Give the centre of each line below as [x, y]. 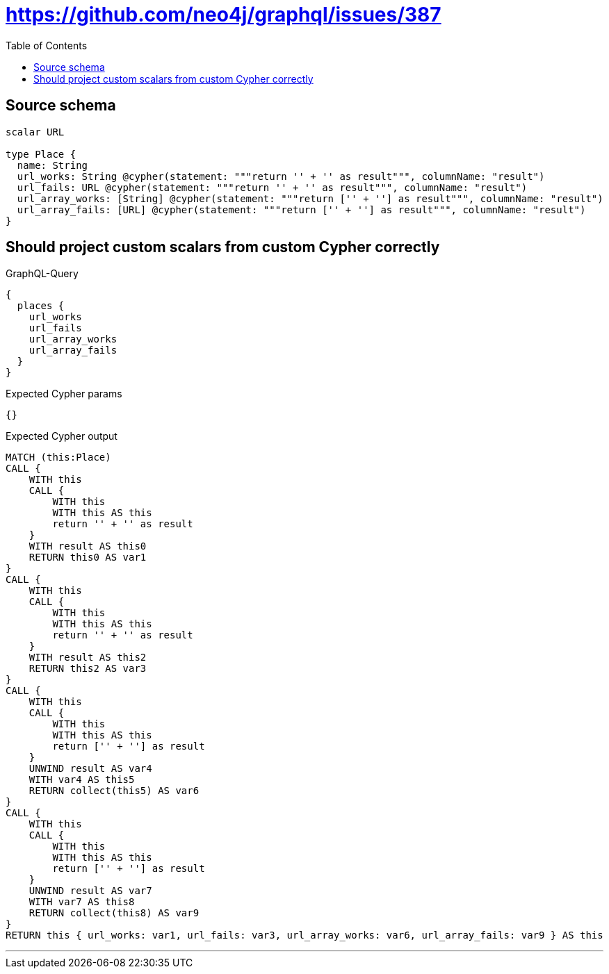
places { [41, 306]
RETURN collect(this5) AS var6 [114, 791]
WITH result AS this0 [88, 546]
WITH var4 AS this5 [82, 780]
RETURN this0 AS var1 [88, 558]
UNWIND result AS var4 [90, 769]
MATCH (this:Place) [58, 457]
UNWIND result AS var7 [90, 891]
